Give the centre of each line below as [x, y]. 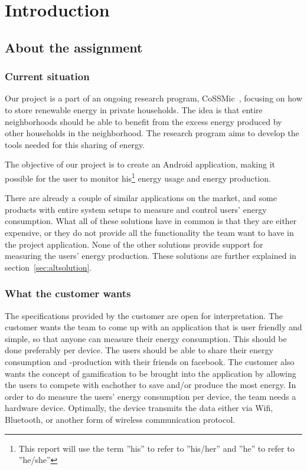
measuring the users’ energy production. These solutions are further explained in [151, 256]
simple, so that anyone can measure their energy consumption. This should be [146, 338]
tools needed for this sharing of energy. [75, 144]
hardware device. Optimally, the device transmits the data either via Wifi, [139, 408]
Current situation [47, 76]
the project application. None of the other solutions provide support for [134, 244]
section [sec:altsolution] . [48, 267]
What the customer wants [68, 293]
